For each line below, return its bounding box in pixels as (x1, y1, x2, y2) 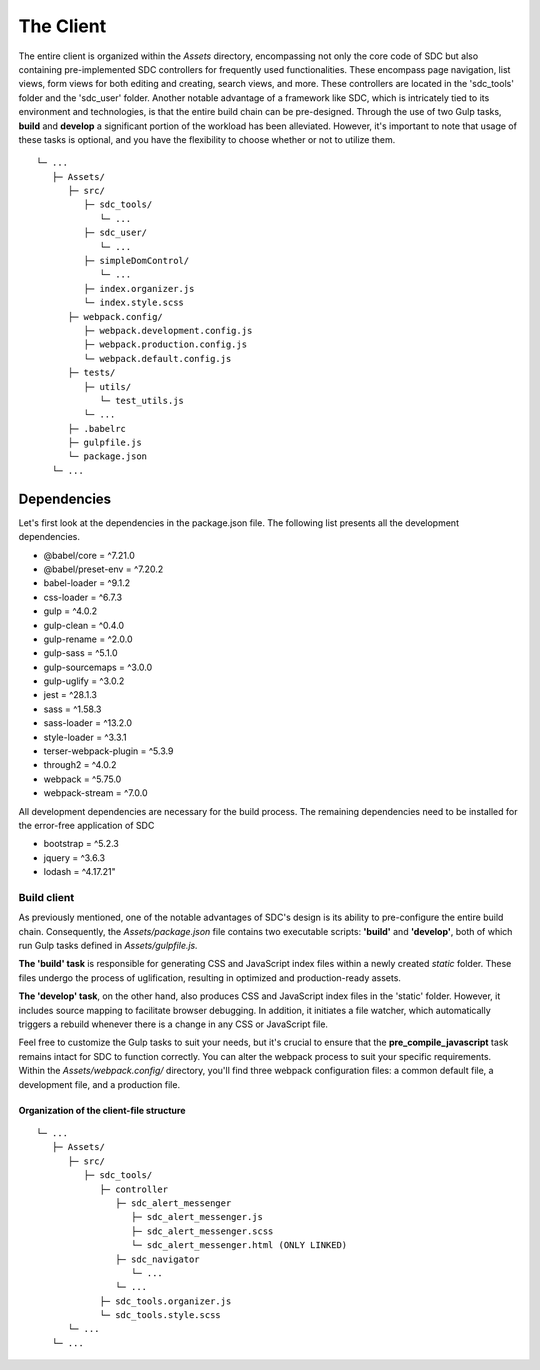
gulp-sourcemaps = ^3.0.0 (43, 661, 153, 673)
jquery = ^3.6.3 (43, 851, 106, 864)
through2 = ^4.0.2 (43, 759, 117, 771)
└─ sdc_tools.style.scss (99, 1310, 222, 1321)
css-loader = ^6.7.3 (43, 591, 123, 603)
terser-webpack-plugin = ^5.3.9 (43, 745, 174, 757)
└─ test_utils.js (99, 395, 185, 406)
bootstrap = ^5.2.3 (43, 838, 120, 850)
